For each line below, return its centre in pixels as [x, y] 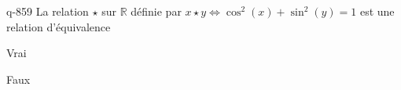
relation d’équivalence [59, 26]
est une [377, 11]
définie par [156, 11]
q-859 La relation [48, 11]
